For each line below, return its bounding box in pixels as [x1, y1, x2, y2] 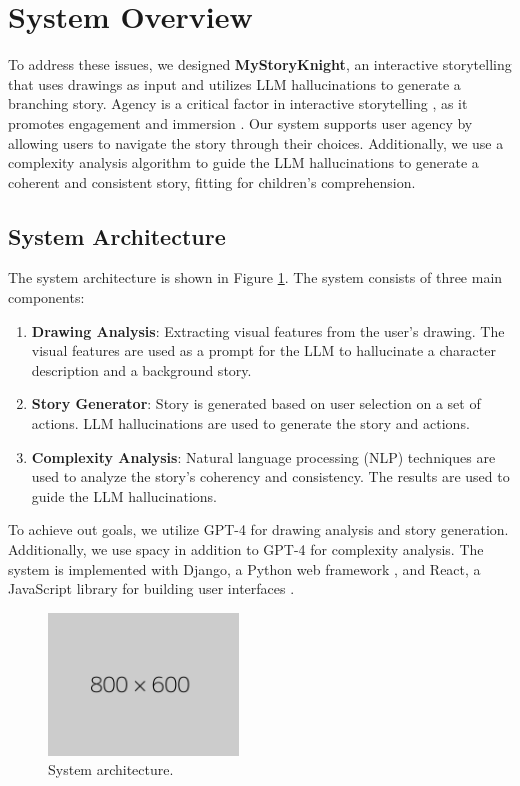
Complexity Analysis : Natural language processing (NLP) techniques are [31, 446, 496, 467]
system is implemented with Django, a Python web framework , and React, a [8, 558, 481, 579]
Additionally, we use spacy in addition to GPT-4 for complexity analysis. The [8, 539, 484, 560]
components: [8, 287, 85, 308]
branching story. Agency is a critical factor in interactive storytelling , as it [8, 93, 468, 114]
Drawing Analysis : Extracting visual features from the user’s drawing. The [31, 320, 505, 341]
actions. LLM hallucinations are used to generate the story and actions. [31, 413, 470, 434]
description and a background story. [31, 359, 252, 380]
